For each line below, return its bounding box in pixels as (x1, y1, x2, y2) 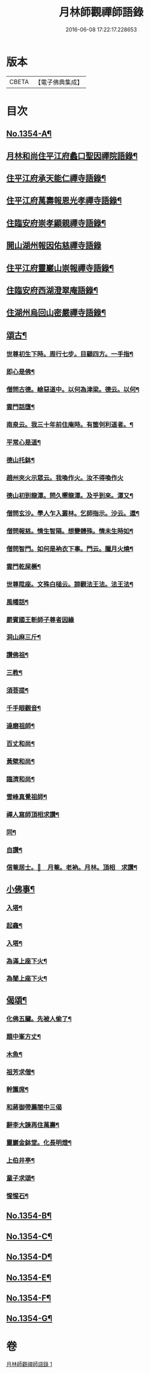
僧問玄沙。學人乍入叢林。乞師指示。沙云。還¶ (6, 509, 140, 517)
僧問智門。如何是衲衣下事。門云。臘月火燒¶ (6, 544, 134, 553)
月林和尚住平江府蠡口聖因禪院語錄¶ (6, 150, 138, 161)
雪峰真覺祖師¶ (6, 793, 47, 801)
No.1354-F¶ (6, 1293, 51, 1303)
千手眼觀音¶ (6, 704, 41, 713)
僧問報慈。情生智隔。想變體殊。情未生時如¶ (6, 527, 134, 535)
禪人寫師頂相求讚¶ (6, 810, 60, 818)
